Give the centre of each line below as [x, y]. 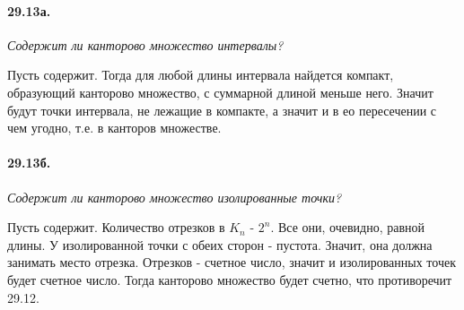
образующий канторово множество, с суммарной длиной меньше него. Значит [220, 92]
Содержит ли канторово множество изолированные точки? [175, 197]
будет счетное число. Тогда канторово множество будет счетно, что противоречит [230, 279]
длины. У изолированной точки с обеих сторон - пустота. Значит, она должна [220, 244]
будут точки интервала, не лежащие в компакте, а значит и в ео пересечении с [222, 110]
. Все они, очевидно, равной [348, 227]
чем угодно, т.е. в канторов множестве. [114, 128]
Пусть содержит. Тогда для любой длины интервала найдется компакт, [201, 75]
